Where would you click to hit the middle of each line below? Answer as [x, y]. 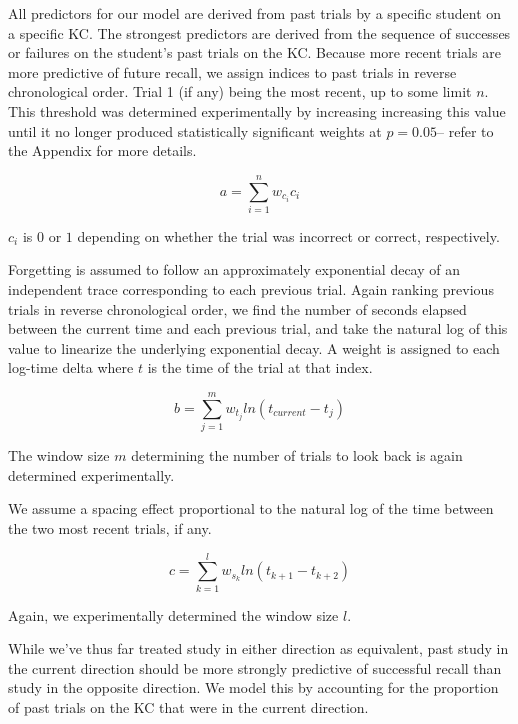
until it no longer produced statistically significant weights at [195, 130]
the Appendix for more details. [102, 150]
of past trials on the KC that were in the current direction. [188, 707]
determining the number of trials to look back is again [297, 455]
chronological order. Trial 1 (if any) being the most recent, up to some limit [240, 91]
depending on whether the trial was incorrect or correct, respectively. [288, 235]
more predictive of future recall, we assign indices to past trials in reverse [232, 71]
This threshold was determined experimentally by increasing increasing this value [257, 110]
